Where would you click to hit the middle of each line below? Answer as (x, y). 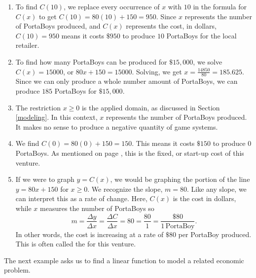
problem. (17, 270)
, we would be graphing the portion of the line (180, 179)
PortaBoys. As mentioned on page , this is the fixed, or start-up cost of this (130, 153)
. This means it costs (163, 143)
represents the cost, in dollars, (171, 26)
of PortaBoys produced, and (58, 26)
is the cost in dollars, (204, 198)
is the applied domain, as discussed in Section (151, 107)
